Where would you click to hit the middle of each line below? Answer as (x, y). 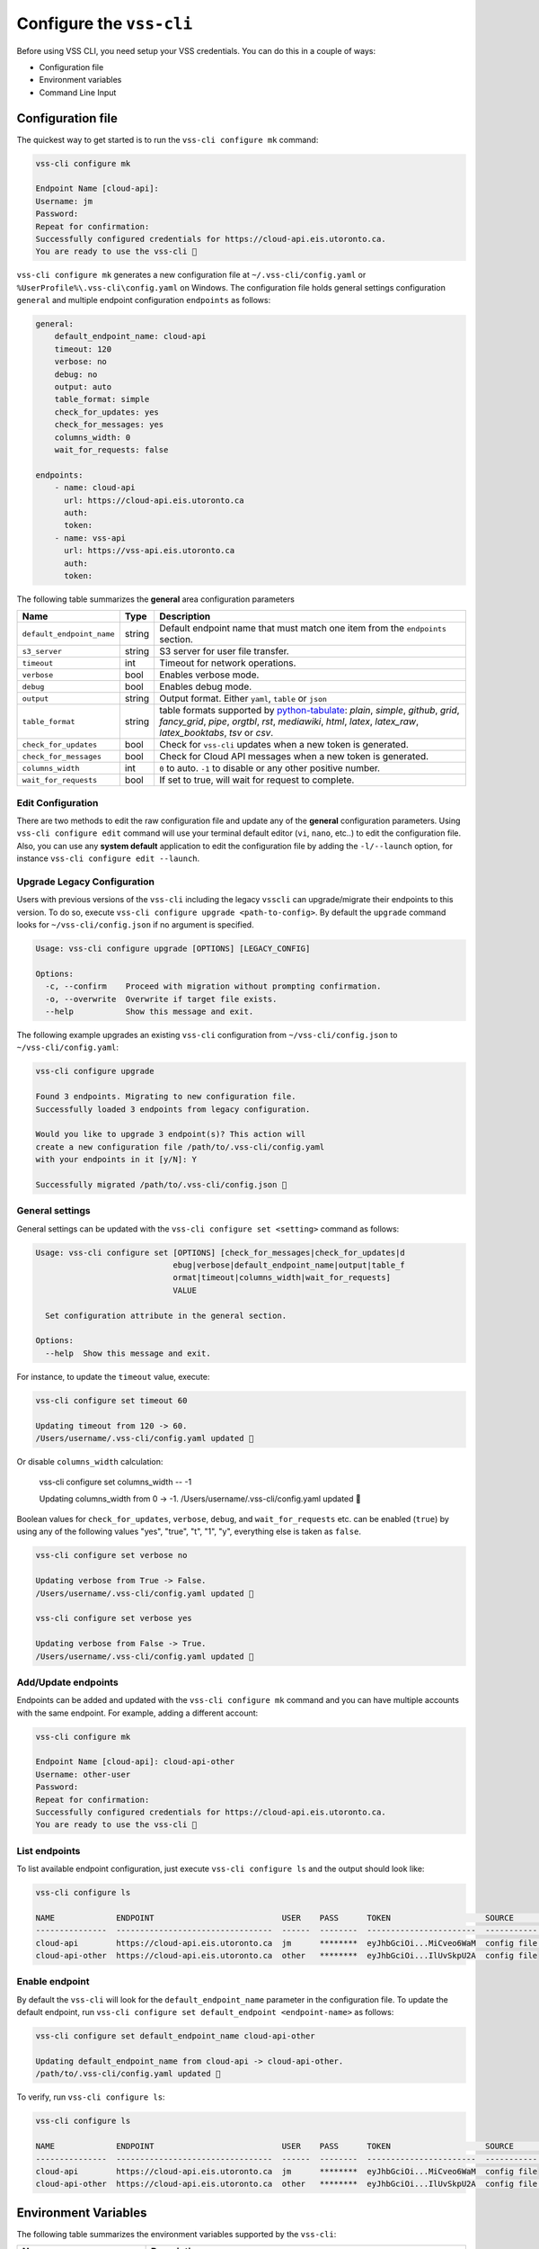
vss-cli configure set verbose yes (114, 1618)
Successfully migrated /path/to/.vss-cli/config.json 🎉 (161, 1184)
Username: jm (64, 201)
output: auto (83, 387)
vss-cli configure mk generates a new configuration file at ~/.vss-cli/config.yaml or (191, 275)
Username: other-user (83, 1774)
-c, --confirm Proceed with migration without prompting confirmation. (213, 986)
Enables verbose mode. (209, 675)
